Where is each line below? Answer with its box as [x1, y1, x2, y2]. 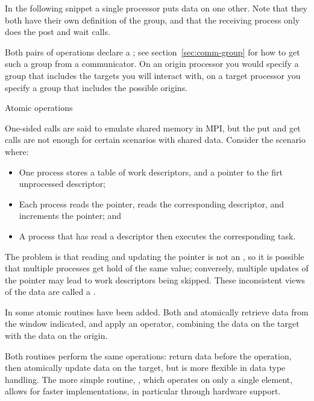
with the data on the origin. [5, 329, 108, 342]
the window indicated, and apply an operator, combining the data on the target [5, 317, 300, 330]
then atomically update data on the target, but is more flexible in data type [5, 361, 286, 374]
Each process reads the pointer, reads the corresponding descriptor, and [19, 197, 284, 210]
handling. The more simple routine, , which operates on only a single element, [5, 373, 293, 385]
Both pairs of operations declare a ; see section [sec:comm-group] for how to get [5, 45, 300, 58]
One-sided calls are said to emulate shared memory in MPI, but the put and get [5, 121, 301, 134]
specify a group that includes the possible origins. [5, 81, 188, 93]
